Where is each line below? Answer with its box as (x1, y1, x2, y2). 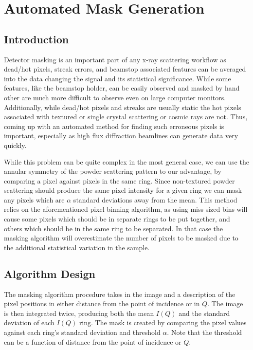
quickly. (4, 140, 27, 150)
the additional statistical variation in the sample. (4, 242, 150, 252)
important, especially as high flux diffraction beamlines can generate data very (4, 130, 238, 141)
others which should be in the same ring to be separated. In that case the (4, 223, 223, 233)
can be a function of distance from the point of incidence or (4, 336, 181, 347)
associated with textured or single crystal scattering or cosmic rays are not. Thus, (4, 111, 248, 122)
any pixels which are (4, 194, 65, 204)
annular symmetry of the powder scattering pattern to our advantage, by (4, 166, 221, 176)
